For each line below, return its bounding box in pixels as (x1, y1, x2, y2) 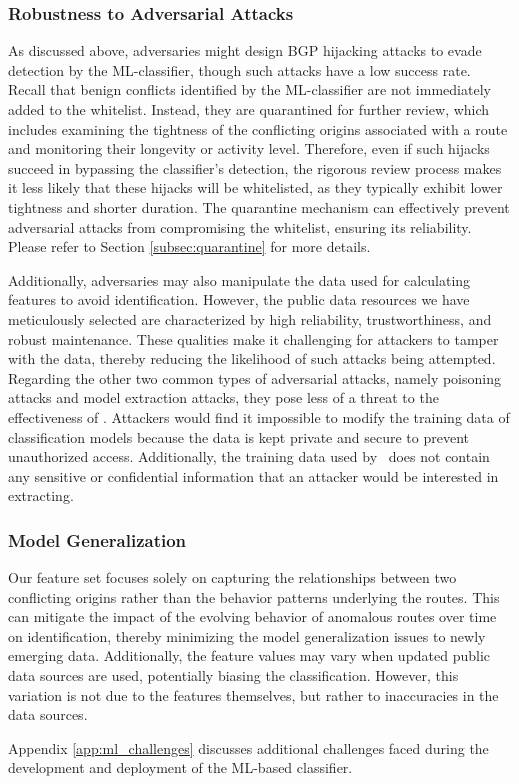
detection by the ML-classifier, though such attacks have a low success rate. (8, 59, 471, 80)
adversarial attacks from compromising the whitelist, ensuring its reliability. (8, 216, 472, 237)
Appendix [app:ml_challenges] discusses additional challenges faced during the (8, 737, 489, 758)
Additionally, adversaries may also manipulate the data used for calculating (8, 269, 471, 290)
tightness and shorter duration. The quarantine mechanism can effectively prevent (8, 196, 510, 217)
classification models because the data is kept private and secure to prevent (8, 426, 469, 447)
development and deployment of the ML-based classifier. (8, 757, 353, 778)
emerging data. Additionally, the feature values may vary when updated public (8, 645, 491, 666)
